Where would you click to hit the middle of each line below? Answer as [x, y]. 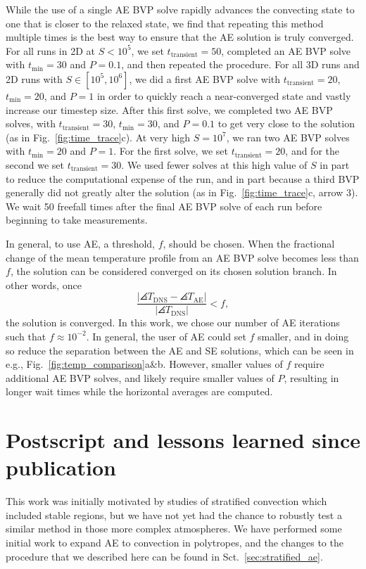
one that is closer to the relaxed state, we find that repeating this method [165, 23]
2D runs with [34, 78]
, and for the [312, 151]
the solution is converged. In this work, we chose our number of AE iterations [173, 322]
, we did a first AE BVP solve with [205, 78]
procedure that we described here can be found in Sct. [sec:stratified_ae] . [164, 556]
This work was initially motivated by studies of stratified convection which [166, 501]
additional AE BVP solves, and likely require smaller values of [140, 377]
